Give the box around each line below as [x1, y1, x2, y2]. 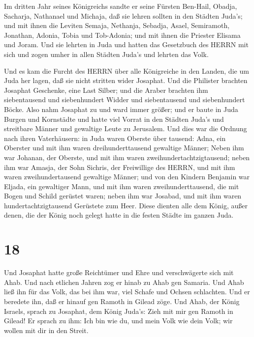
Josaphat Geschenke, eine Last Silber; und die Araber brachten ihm [4, 84, 208, 95]
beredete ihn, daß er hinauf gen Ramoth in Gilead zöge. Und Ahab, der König [4, 296, 240, 306]
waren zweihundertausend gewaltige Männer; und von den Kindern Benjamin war [4, 171, 250, 182]
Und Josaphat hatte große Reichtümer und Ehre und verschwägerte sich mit [4, 267, 234, 278]
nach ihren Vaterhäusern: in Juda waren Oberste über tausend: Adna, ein [4, 133, 226, 143]
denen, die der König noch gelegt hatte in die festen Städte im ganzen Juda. [4, 210, 234, 220]
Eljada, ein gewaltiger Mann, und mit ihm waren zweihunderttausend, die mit [4, 181, 239, 191]
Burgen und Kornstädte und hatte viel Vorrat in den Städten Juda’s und [4, 113, 224, 124]
